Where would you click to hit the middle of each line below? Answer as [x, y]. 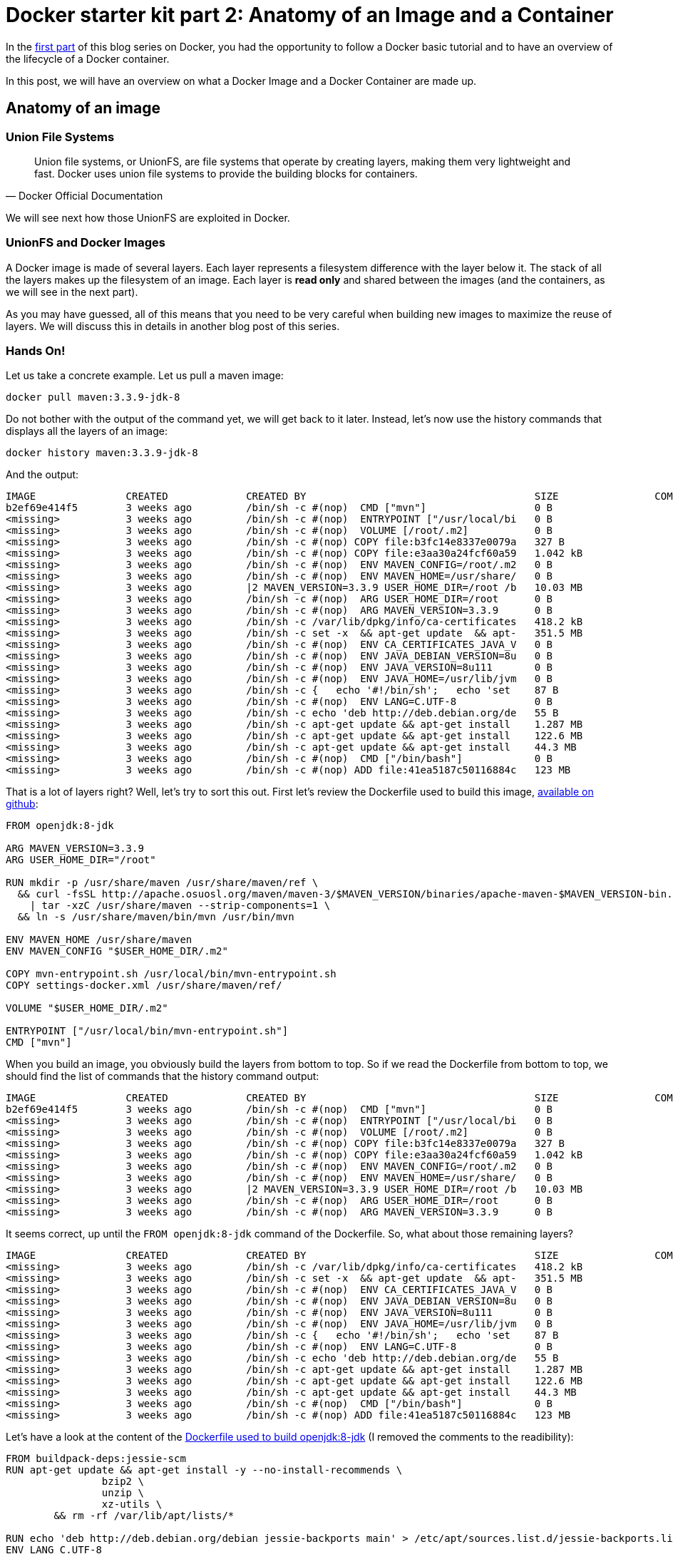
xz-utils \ [132, 1504]
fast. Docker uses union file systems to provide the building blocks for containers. [226, 173]
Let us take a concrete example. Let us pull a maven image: [145, 376]
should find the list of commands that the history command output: [163, 1076]
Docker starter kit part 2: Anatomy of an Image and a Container [310, 15]
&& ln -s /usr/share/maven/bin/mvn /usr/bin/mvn [156, 917]
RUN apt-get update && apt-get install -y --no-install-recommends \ [204, 1470]
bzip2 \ [123, 1482]
